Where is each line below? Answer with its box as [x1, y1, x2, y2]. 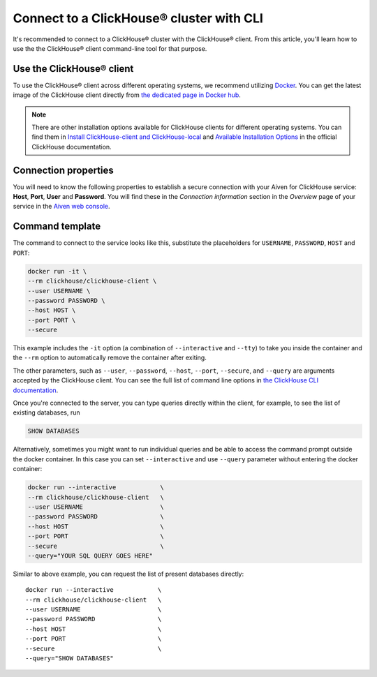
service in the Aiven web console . [13, 202, 110, 211]
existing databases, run [13, 408, 80, 417]
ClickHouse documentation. [31, 142, 112, 151]
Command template [13, 221, 101, 232]
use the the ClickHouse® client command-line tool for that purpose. [13, 44, 207, 52]
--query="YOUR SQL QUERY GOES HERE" [27, 551, 154, 560]
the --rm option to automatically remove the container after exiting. [13, 353, 207, 362]
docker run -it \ [27, 267, 87, 275]
